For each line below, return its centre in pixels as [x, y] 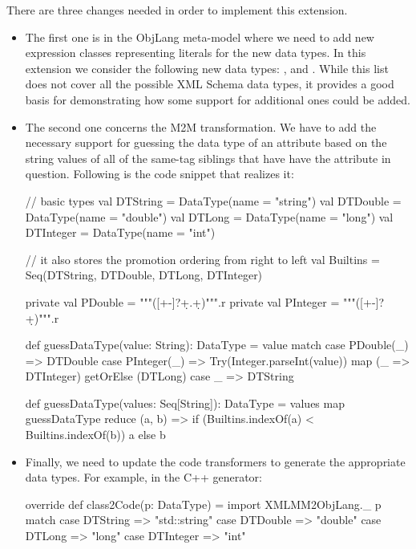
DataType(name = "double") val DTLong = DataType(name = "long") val [209, 216]
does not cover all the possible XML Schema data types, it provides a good [210, 84]
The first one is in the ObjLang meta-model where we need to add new [200, 37]
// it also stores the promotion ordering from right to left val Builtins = [202, 259]
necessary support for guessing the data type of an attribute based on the [206, 142]
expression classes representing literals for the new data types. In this [196, 53]
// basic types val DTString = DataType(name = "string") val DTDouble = [213, 200]
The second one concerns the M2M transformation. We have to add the [201, 126]
